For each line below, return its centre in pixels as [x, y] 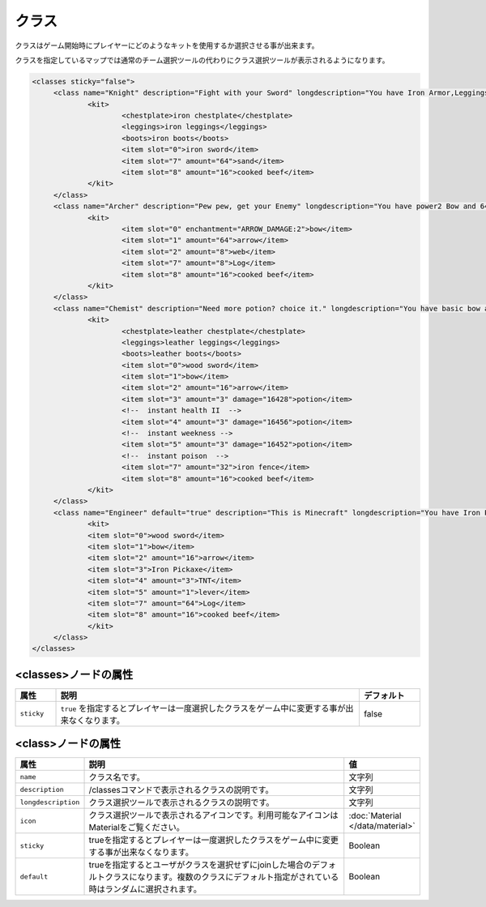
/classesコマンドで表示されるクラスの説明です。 [181, 790]
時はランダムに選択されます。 [145, 889]
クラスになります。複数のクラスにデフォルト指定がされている [222, 877]
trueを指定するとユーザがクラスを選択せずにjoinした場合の [200, 865]
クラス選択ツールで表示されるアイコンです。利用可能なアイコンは [214, 815]
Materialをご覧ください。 [137, 828]
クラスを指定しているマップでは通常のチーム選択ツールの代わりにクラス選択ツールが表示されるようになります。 [202, 60]
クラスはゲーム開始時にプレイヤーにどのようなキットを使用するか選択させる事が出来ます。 [167, 45]
